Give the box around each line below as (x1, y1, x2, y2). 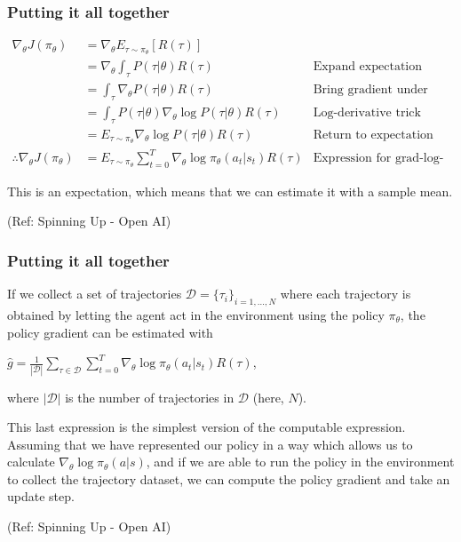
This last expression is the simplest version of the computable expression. (7, 418, 406, 436)
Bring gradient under (313, 83, 428, 96)
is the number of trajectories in (65, 387, 234, 406)
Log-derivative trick (313, 106, 421, 119)
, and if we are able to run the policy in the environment (146, 452, 455, 471)
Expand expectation (313, 60, 423, 74)
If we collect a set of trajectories (7, 284, 182, 303)
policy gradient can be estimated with (7, 323, 213, 341)
